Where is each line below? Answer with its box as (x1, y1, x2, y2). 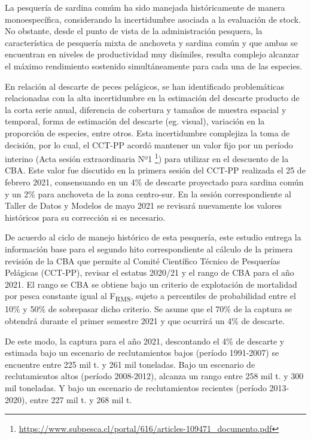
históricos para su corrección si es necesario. (5, 211, 166, 223)
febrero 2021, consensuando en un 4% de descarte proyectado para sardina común (5, 175, 304, 188)
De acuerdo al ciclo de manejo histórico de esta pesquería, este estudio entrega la (5, 231, 301, 243)
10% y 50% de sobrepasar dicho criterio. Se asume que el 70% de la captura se (5, 303, 292, 315)
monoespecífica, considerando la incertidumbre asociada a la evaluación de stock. (5, 13, 301, 25)
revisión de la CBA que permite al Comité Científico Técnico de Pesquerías (5, 254, 280, 267)
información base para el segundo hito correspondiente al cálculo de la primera (5, 242, 293, 255)
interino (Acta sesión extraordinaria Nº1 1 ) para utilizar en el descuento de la (5, 151, 289, 164)
